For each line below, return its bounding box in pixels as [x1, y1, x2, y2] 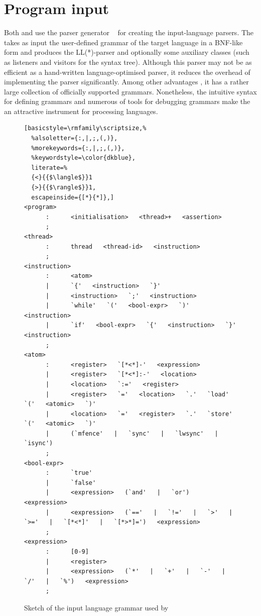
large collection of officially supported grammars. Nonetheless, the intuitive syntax [4, 86, 257, 96]
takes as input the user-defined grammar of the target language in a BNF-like [4, 37, 243, 47]
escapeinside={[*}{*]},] [31, 193, 114, 201]
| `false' [45, 479, 96, 486]
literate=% [31, 164, 67, 171]
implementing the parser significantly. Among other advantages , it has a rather [4, 76, 249, 87]
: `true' [45, 469, 93, 477]
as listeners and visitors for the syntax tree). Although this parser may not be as [4, 56, 252, 67]
